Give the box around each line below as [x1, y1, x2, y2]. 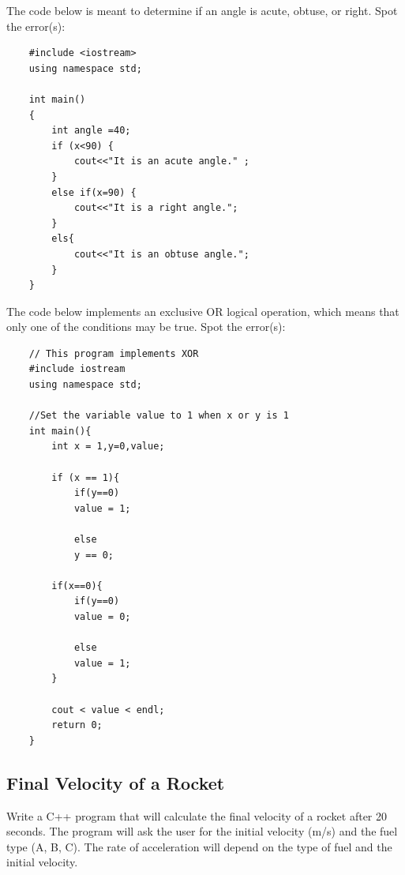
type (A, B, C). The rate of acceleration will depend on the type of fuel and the [6, 838, 392, 854]
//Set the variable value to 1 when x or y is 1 [28, 410, 289, 422]
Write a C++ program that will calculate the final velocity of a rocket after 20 [6, 807, 388, 824]
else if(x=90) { [51, 186, 137, 198]
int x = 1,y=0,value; [51, 441, 165, 453]
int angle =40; [51, 125, 131, 137]
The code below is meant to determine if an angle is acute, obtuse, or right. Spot [6, 2, 398, 18]
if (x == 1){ [51, 471, 120, 483]
